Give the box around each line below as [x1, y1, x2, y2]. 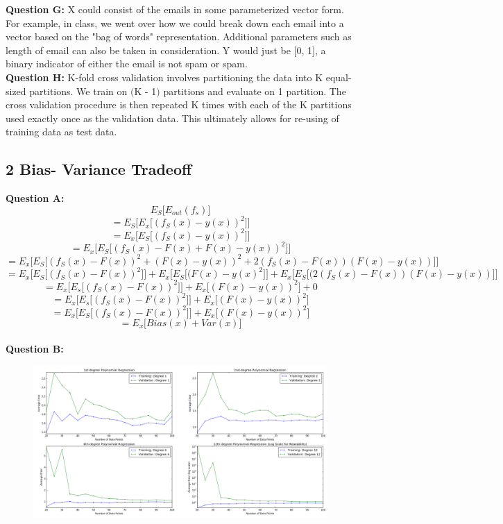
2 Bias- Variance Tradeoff [6, 158, 192, 180]
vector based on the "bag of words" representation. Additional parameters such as [6, 29, 352, 44]
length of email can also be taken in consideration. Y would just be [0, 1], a [6, 42, 326, 57]
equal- [325, 69, 352, 84]
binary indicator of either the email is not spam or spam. [6, 56, 248, 71]
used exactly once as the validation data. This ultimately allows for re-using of [6, 110, 339, 125]
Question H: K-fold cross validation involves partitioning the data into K [6, 69, 323, 84]
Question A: [6, 191, 65, 205]
